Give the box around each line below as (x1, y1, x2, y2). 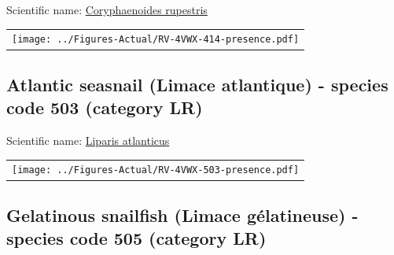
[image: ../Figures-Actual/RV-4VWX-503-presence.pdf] (12, 164, 300, 176)
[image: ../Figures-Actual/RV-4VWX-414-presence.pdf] (12, 34, 300, 46)
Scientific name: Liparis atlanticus (6, 132, 170, 149)
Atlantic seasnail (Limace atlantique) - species (6, 72, 388, 96)
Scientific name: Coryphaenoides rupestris (6, 2, 208, 17)
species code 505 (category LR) (6, 226, 267, 250)
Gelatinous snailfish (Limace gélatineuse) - (6, 202, 359, 227)
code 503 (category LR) (6, 95, 203, 120)
